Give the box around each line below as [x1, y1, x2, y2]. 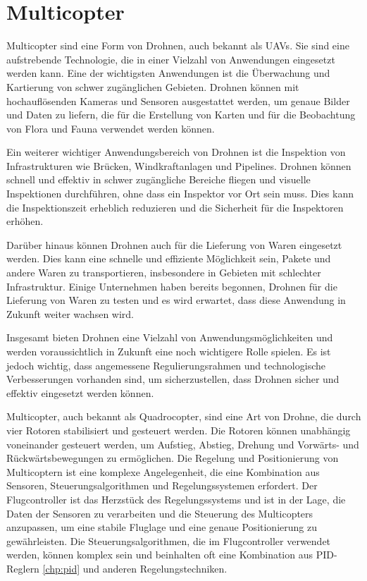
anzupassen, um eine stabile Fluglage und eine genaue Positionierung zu [6, 520, 317, 534]
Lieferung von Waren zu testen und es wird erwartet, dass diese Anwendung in [6, 293, 346, 307]
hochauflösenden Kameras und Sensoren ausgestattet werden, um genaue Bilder [6, 93, 350, 108]
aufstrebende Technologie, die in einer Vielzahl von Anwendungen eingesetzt [6, 51, 335, 66]
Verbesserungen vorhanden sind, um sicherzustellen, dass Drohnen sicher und [6, 372, 340, 386]
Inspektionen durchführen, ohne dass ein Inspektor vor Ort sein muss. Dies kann [6, 186, 354, 201]
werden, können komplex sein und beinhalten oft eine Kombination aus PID [6, 547, 334, 562]
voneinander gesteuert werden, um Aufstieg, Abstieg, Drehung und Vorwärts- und [6, 436, 359, 451]
